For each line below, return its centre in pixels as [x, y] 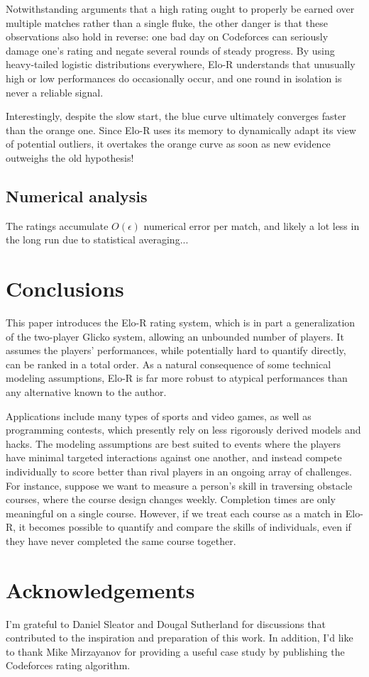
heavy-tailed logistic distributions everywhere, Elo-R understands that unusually [181, 64]
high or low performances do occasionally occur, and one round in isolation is [174, 78]
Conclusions [65, 288]
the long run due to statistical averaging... [97, 240]
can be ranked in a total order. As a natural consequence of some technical [169, 364]
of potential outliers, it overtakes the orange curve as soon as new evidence [168, 144]
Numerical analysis [77, 196]
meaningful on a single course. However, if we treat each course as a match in [174, 513]
